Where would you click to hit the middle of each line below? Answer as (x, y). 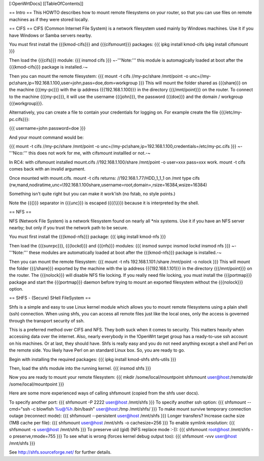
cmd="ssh (20, 409)
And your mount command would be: (46, 137)
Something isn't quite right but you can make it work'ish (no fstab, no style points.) (92, 194)
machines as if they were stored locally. (49, 19)
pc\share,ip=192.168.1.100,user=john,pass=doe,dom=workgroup (73, 83)
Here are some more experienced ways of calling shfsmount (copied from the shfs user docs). (104, 393)
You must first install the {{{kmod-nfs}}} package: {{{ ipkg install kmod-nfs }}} (88, 237)
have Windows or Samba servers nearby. (51, 35)
